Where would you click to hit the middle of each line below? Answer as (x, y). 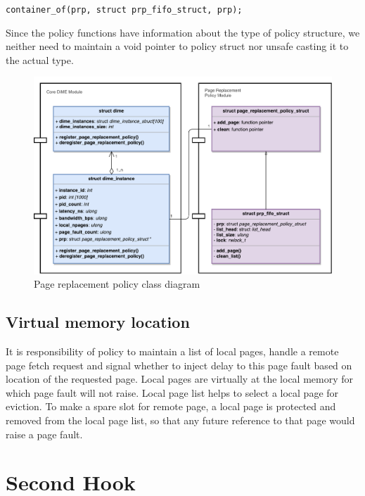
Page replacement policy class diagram (117, 284)
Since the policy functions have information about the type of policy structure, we (183, 32)
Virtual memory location (98, 322)
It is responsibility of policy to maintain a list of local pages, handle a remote (172, 351)
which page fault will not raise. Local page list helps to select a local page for (172, 392)
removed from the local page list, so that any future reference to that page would (180, 420)
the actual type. (40, 59)
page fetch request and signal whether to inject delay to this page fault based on (179, 365)
